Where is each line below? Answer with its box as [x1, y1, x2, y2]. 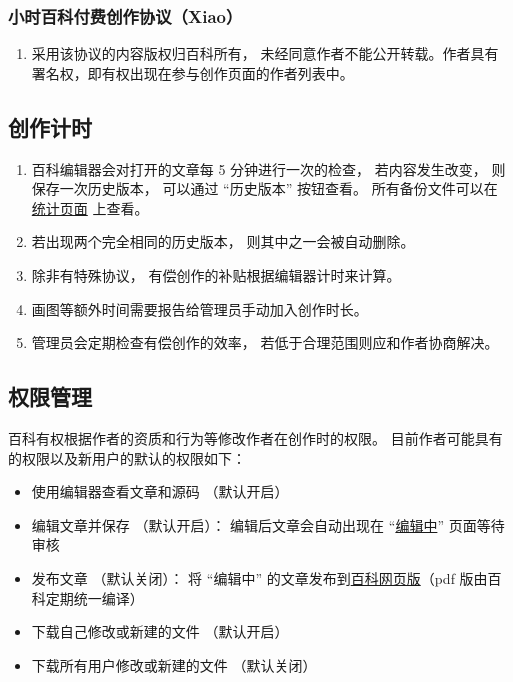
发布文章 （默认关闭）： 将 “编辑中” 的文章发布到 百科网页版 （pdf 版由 [31, 567, 488, 588]
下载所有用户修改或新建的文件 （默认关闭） [31, 654, 317, 675]
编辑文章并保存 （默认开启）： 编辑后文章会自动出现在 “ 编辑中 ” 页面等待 [31, 514, 505, 535]
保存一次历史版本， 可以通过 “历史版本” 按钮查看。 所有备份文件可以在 [31, 178, 498, 199]
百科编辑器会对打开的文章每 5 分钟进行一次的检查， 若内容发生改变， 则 [31, 158, 506, 179]
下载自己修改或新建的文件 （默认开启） [31, 621, 289, 642]
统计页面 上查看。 [31, 197, 149, 218]
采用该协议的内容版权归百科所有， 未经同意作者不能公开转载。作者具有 [31, 43, 499, 64]
